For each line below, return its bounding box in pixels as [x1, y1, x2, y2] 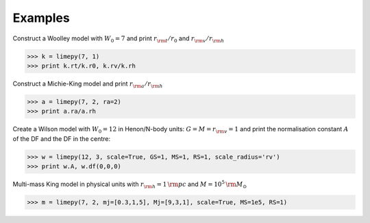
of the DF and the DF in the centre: [12, 134, 111, 143]
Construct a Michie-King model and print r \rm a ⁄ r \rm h [12, 79, 163, 89]
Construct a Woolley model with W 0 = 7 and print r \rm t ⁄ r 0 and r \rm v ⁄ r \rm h [12, 34, 225, 44]
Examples [12, 10, 70, 25]
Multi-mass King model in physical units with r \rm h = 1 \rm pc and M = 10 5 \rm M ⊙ [12, 179, 247, 189]
